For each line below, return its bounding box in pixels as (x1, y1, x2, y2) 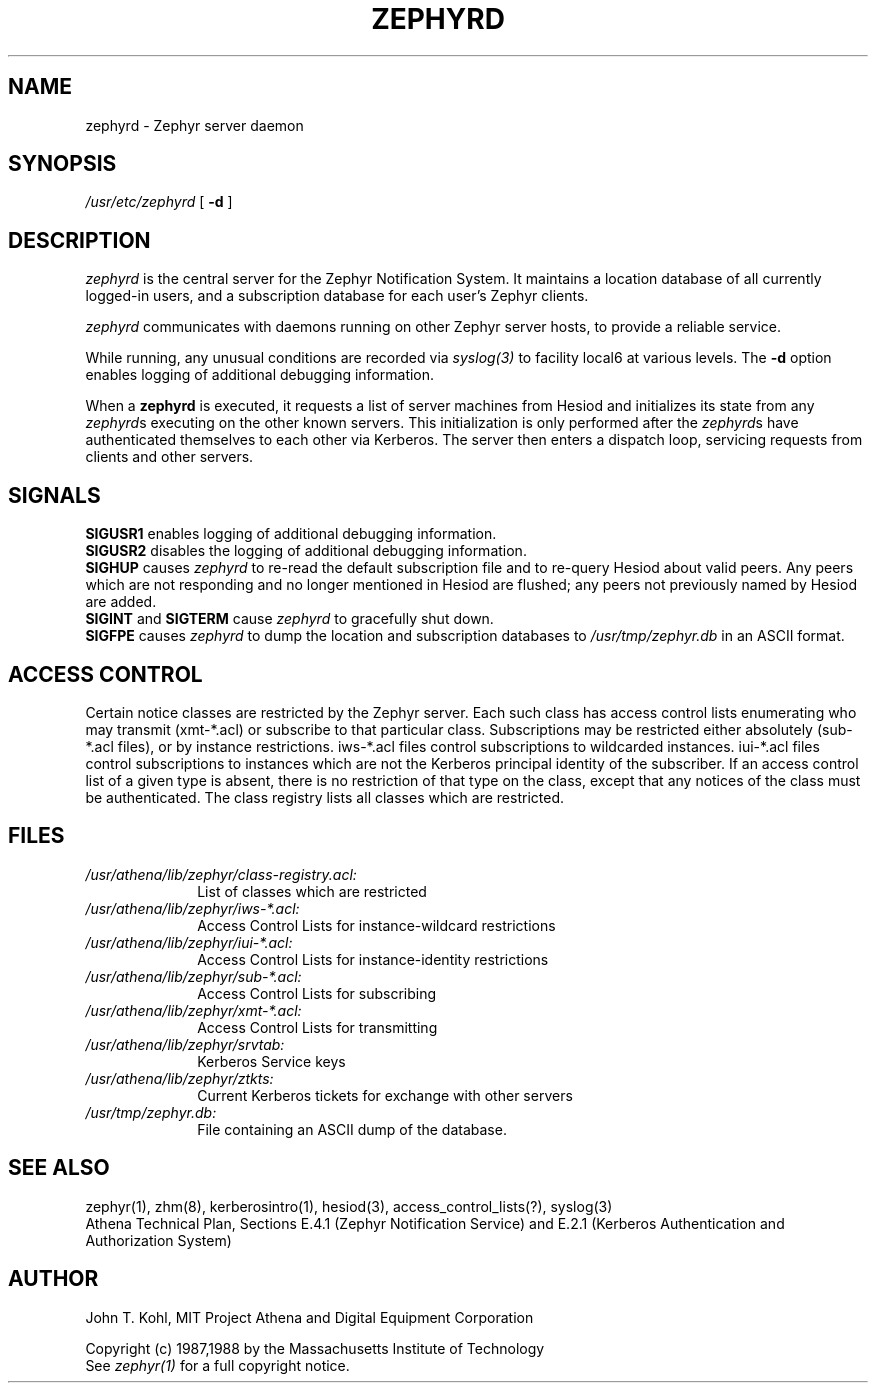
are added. (85, 593, 157, 611)
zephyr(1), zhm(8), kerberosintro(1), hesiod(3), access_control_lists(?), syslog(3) (85, 1197, 613, 1215)
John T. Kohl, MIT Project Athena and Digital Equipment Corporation (85, 1308, 534, 1326)
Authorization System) (85, 1231, 232, 1249)
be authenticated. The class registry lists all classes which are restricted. (85, 788, 564, 806)
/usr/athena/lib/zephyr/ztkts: (85, 1069, 274, 1087)
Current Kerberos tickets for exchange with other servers (197, 1086, 573, 1104)
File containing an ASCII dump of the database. (197, 1120, 507, 1138)
